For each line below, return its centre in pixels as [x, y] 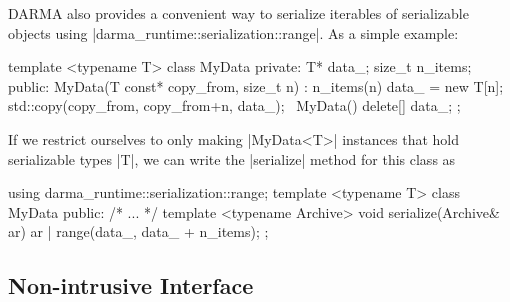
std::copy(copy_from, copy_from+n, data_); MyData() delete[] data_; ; [234, 105]
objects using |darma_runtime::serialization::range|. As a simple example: [233, 32]
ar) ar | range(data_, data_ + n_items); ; [138, 231]
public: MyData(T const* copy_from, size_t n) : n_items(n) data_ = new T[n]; [256, 85]
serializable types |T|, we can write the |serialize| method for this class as [232, 158]
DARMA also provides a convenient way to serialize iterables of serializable [238, 13]
